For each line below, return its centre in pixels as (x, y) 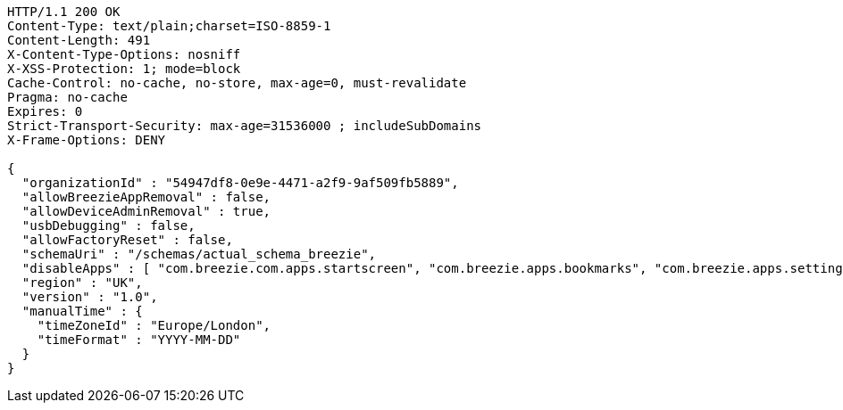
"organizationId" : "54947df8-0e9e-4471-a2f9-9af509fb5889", (240, 183)
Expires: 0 (45, 111)
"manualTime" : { (82, 311)
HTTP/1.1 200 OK (64, 12)
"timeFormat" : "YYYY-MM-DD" (139, 340)
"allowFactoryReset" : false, (127, 240)
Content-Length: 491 (79, 40)
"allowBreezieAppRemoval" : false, (146, 197)
